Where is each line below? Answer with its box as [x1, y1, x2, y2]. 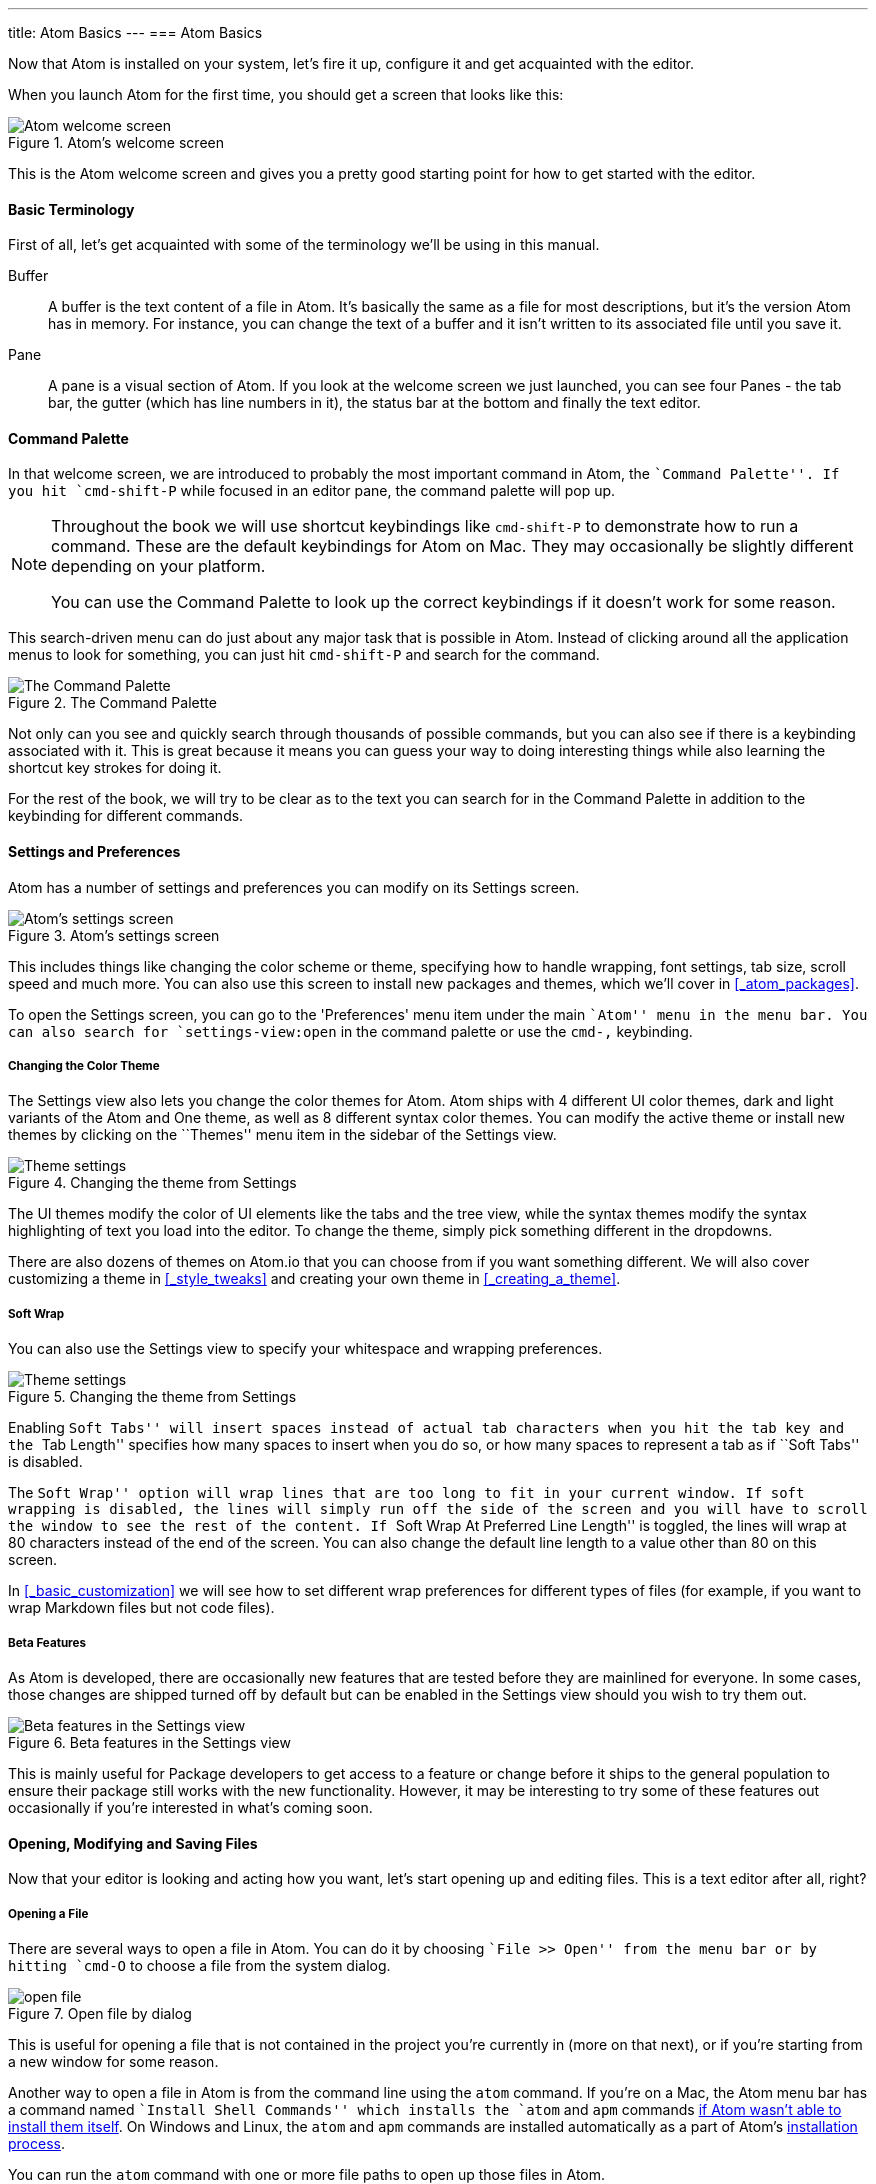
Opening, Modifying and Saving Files [8, 1834, 258, 1852]
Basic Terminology [8, 200, 135, 218]
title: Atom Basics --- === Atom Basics [8, 24, 263, 41]
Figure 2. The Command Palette [8, 694, 217, 712]
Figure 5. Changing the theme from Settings [8, 1388, 297, 1406]
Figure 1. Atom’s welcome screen [8, 134, 224, 151]
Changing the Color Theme [8, 1059, 160, 1074]
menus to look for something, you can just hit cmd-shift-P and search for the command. [8, 646, 600, 664]
